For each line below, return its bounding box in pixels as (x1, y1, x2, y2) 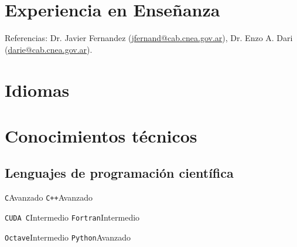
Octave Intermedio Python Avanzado (5, 231, 131, 243)
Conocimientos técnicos (5, 123, 197, 147)
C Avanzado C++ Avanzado (5, 191, 93, 204)
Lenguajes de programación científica (5, 164, 234, 182)
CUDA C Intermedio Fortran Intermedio (5, 211, 140, 223)
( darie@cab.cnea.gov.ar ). (5, 43, 93, 55)
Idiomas (5, 77, 70, 101)
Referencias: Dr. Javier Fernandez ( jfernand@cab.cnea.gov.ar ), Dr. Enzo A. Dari (5, 32, 293, 44)
